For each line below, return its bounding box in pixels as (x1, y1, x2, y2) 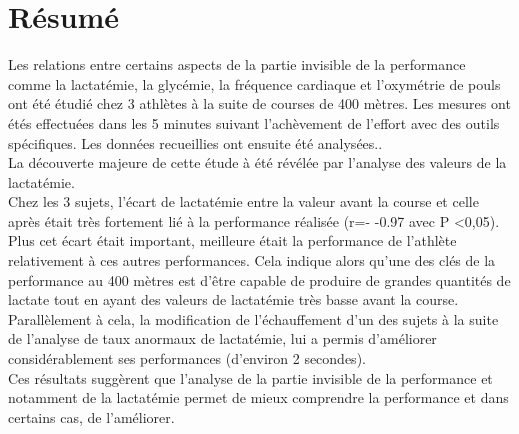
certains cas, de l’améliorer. (8, 406, 175, 427)
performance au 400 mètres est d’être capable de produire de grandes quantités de (8, 269, 511, 290)
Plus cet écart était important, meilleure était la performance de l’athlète (8, 230, 457, 251)
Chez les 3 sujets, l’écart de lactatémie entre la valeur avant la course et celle (8, 191, 479, 212)
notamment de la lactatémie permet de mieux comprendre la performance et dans (8, 387, 509, 408)
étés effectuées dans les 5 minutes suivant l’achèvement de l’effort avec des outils (8, 112, 500, 133)
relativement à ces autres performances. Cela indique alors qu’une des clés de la (8, 250, 496, 271)
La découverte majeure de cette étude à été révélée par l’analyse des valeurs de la (8, 152, 507, 173)
